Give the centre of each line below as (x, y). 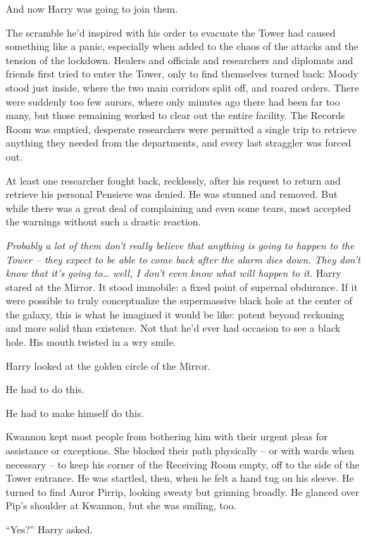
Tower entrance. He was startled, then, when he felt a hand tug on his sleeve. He (180, 478)
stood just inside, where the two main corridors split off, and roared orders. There (182, 87)
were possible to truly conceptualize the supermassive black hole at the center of (179, 300)
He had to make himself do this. (75, 412)
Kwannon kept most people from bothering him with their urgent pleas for (167, 436)
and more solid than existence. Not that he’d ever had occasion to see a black (173, 328)
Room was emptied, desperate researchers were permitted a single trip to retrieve (181, 129)
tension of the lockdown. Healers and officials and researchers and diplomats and (180, 60)
